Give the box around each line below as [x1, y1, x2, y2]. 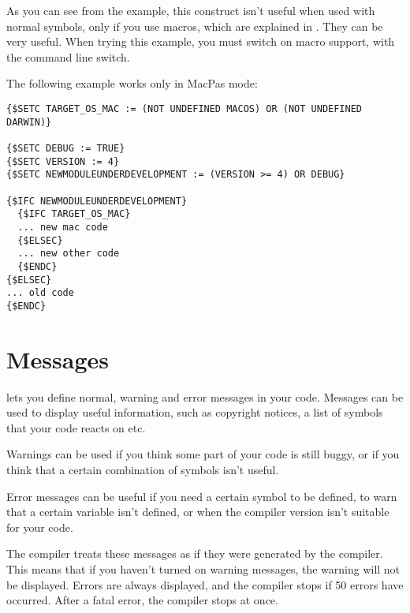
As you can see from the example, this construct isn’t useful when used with [6, 2, 375, 18]
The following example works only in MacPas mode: [6, 75, 258, 92]
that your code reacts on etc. [6, 419, 146, 435]
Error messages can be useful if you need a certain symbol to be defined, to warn [6, 488, 397, 504]
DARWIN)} [6, 116, 52, 128]
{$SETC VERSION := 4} [6, 155, 120, 167]
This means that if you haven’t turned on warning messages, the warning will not [6, 560, 401, 577]
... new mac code [17, 221, 108, 233]
